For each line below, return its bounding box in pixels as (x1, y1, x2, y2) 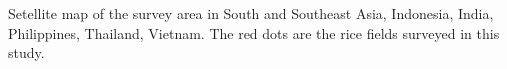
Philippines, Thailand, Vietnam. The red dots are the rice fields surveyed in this (8, 22, 500, 43)
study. (8, 42, 45, 63)
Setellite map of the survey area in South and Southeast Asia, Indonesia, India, (8, 3, 494, 23)
